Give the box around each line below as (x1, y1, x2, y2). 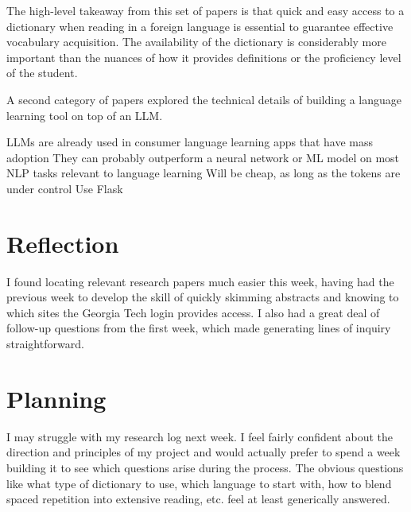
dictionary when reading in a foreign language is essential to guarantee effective (6, 17, 394, 34)
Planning (6, 382, 107, 414)
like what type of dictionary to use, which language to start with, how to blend (6, 475, 392, 491)
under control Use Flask (6, 180, 123, 196)
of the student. (6, 64, 78, 81)
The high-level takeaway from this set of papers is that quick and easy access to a (6, 2, 405, 18)
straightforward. (6, 336, 84, 352)
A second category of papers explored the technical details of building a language (6, 91, 401, 107)
